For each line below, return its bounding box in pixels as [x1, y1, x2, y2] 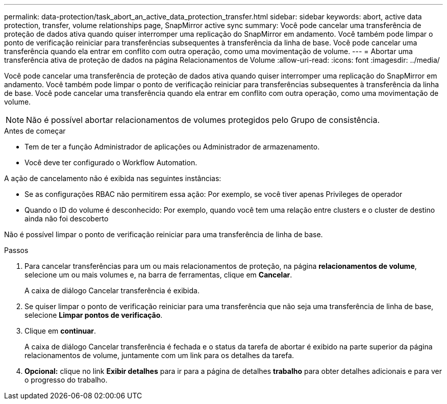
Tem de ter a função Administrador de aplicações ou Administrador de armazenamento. [24, 142, 320, 151]
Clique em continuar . [24, 326, 96, 335]
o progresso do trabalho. [24, 375, 108, 384]
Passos [4, 246, 29, 255]
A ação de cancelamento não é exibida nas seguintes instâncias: [4, 174, 221, 183]
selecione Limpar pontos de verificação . [24, 311, 163, 319]
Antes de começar [4, 127, 66, 135]
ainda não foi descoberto [24, 214, 109, 223]
